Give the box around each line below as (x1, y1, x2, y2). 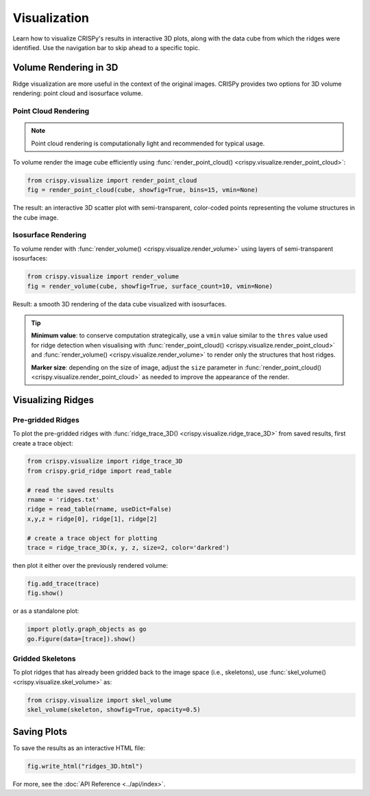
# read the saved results (27, 486, 114, 494)
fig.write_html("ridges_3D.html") (27, 762, 143, 770)
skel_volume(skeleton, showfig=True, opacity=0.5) (27, 706, 201, 714)
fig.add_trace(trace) (27, 579, 100, 588)
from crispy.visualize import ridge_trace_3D (27, 457, 183, 466)
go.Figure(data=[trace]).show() (27, 635, 136, 642)
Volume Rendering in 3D (12, 62, 119, 73)
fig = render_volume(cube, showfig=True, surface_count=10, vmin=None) (27, 282, 273, 290)
